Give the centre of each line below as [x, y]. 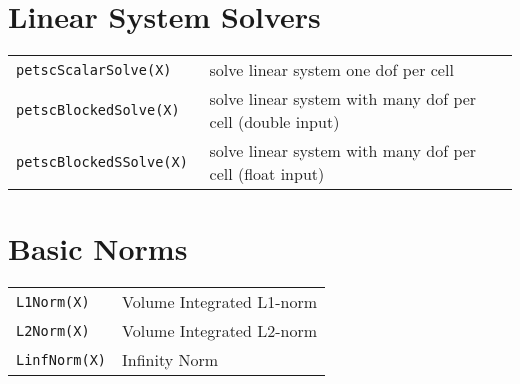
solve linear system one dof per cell [331, 70]
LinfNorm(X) [61, 359]
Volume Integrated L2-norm [220, 331]
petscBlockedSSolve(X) [102, 162]
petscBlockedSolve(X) [98, 110]
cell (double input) [274, 122]
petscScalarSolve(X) [94, 69]
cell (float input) [267, 174]
